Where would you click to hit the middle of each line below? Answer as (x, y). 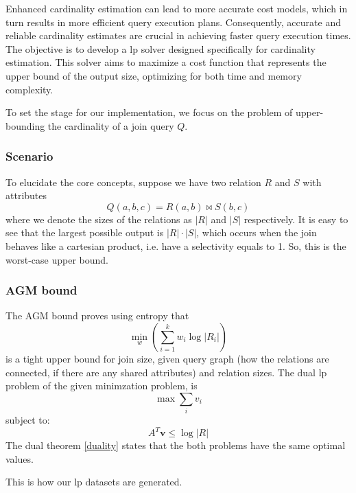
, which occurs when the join (257, 232)
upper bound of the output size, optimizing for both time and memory (154, 75)
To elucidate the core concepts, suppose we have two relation (133, 182)
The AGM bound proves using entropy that (97, 316)
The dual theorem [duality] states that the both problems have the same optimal (176, 445)
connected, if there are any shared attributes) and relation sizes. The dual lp (166, 372)
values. (20, 458)
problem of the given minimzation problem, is (102, 386)
